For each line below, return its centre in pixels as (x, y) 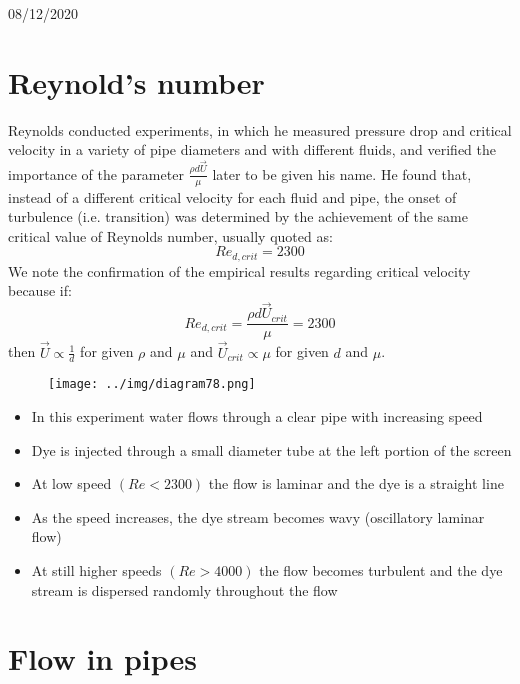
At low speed (71, 483)
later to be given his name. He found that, (342, 173)
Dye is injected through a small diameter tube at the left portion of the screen (271, 449)
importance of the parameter (96, 173)
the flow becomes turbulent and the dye (381, 569)
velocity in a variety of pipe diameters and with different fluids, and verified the (252, 149)
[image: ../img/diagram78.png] (152, 384)
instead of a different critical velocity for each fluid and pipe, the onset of (232, 196)
